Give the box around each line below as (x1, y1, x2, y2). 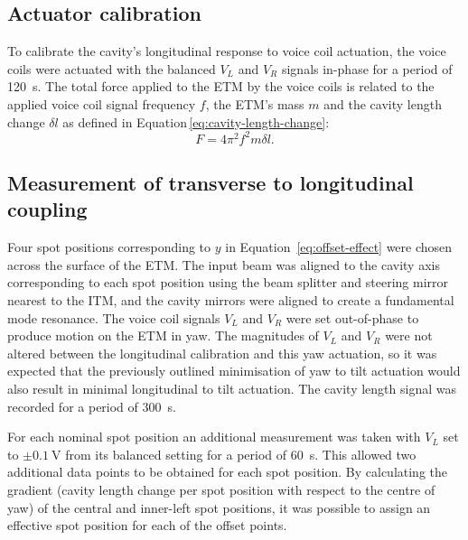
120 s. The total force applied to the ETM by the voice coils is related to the (7, 77, 435, 96)
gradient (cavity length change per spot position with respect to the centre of (7, 479, 435, 498)
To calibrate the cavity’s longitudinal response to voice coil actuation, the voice (7, 42, 446, 61)
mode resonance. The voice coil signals (7, 308, 220, 327)
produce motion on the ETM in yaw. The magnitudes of (7, 326, 319, 345)
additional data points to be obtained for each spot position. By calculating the (7, 462, 448, 481)
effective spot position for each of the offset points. (7, 516, 287, 535)
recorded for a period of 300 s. (7, 396, 176, 415)
